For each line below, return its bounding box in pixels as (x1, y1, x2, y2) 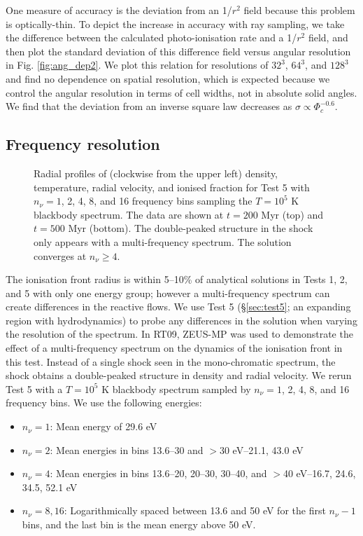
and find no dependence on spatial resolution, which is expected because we (6, 71, 330, 85)
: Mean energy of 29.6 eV (50, 419, 157, 434)
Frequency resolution (6, 133, 160, 155)
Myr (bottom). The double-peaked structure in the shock (68, 221, 313, 235)
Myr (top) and (261, 207, 324, 221)
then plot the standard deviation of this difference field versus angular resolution (6, 43, 351, 58)
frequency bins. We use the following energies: (6, 395, 202, 410)
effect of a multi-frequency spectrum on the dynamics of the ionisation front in (6, 341, 343, 355)
